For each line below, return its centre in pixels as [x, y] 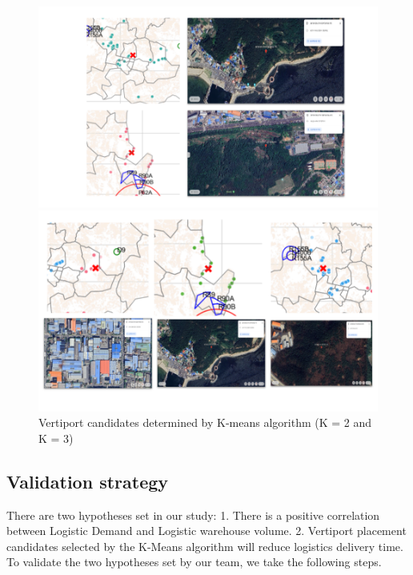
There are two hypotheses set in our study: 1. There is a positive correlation [193, 515]
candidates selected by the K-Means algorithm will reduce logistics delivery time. [205, 546]
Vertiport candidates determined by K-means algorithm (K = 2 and [205, 422]
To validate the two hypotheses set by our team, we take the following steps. [194, 562]
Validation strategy [88, 481]
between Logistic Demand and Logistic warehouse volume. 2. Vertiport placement [206, 531]
